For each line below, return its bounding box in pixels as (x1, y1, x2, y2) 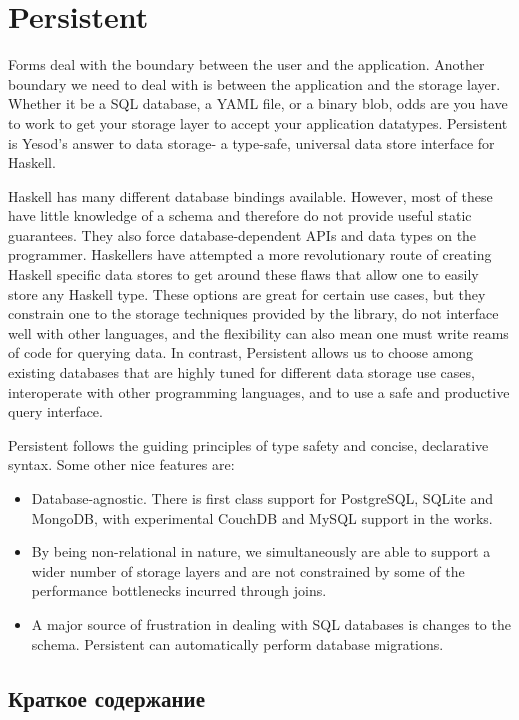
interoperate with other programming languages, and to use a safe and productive (8, 381, 510, 402)
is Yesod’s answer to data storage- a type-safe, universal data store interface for (8, 132, 495, 153)
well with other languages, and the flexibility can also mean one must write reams (8, 322, 509, 343)
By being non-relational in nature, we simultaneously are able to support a (31, 541, 491, 562)
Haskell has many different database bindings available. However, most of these (8, 185, 493, 206)
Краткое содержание (8, 682, 205, 713)
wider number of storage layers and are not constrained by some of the (31, 560, 465, 581)
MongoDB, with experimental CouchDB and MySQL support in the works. (31, 507, 493, 528)
